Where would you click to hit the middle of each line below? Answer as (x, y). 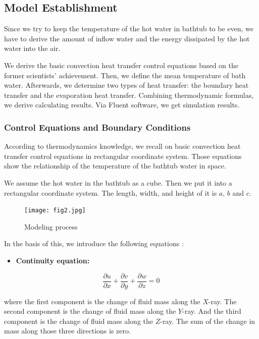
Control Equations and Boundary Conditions (97, 127)
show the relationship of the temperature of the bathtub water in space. (115, 166)
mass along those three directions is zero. (67, 331)
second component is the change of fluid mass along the (90, 311)
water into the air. (32, 48)
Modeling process (51, 226)
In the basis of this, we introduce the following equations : (94, 243)
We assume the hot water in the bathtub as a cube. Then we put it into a (118, 182)
